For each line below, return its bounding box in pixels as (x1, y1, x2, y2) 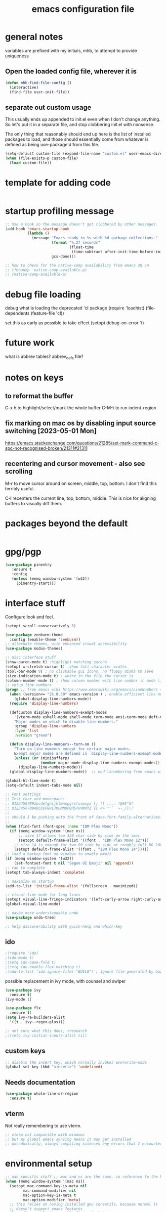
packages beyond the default (5, 518, 128, 529)
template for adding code (5, 177, 111, 188)
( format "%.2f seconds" (51, 240, 100, 245)
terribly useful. (5, 485, 35, 491)
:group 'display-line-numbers (14, 724, 77, 729)
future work (5, 337, 54, 348)
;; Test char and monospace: (5, 796, 65, 801)
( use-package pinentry (5, 563, 52, 567)
